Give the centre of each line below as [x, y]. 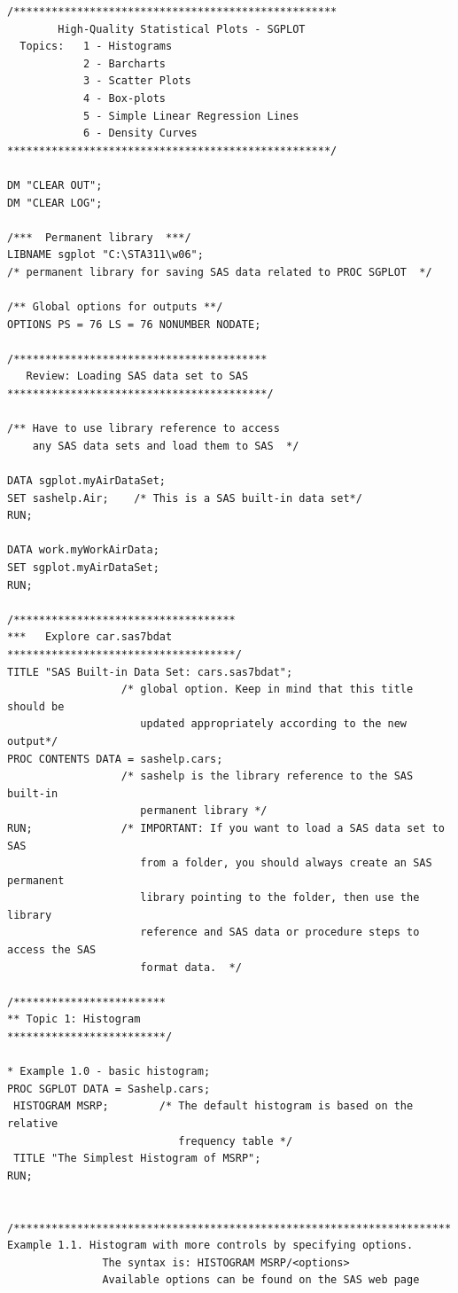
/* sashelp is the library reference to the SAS [267, 776]
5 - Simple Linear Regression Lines [191, 116]
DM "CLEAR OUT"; [55, 185]
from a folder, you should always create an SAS [286, 863]
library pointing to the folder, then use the [280, 898]
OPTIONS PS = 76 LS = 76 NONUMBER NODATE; [134, 324]
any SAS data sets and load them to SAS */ [166, 446]
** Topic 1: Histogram [74, 1019]
